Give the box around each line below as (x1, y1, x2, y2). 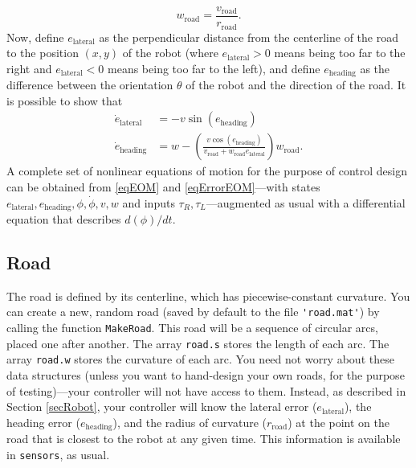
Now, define (6, 28, 64, 45)
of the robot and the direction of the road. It (186, 76, 406, 93)
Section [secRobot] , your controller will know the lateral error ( (6, 398, 317, 415)
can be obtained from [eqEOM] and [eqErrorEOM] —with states (6, 179, 320, 195)
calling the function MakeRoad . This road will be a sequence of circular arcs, (6, 319, 378, 336)
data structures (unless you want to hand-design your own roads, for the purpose (6, 367, 405, 384)
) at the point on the (288, 413, 390, 430)
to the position (6, 44, 79, 61)
